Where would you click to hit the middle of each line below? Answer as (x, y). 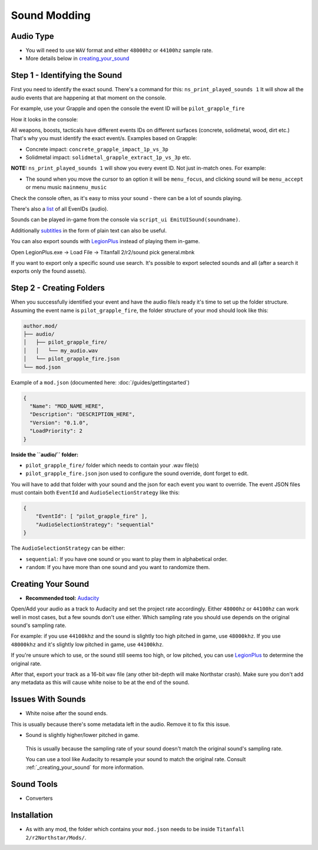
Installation (32, 815)
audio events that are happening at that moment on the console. (89, 98)
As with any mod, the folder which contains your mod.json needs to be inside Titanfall (135, 829)
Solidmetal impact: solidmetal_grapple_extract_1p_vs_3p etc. (108, 157)
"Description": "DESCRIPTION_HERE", (82, 414)
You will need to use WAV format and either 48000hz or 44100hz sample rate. (119, 51)
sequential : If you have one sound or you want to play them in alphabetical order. (127, 559)
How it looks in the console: (44, 119)
